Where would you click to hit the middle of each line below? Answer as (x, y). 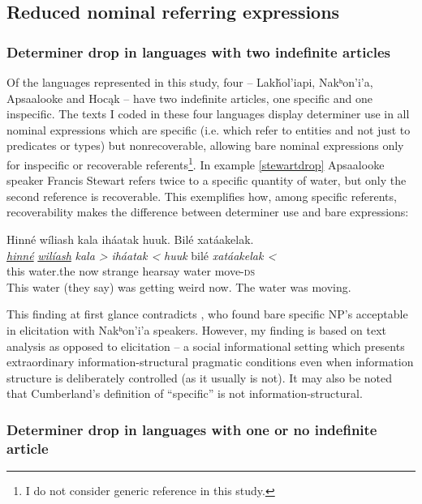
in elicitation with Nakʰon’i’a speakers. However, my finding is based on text (197, 329)
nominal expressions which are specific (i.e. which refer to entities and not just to (209, 129)
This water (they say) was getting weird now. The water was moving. (179, 286)
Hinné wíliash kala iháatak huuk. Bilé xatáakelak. (130, 239)
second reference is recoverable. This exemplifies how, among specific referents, (202, 196)
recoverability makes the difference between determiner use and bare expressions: (208, 212)
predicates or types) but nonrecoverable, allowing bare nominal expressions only (205, 145)
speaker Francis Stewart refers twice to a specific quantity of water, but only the (207, 180)
